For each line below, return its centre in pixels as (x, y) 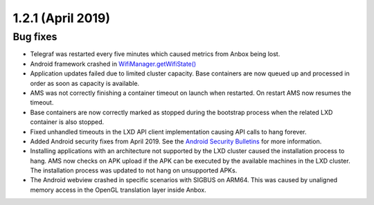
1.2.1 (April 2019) (62, 18)
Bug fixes (35, 37)
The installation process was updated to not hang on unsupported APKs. (134, 170)
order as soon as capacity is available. (85, 83)
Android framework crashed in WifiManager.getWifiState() (113, 64)
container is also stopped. (67, 122)
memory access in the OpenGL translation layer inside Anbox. (118, 190)
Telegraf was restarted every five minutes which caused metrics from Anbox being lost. (155, 54)
